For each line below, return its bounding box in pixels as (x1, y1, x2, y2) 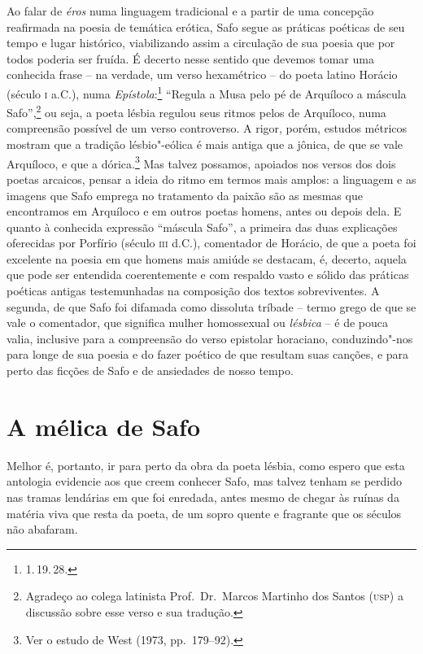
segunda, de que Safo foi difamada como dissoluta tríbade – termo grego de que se (7, 298, 416, 315)
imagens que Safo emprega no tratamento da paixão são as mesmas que (7, 186, 363, 203)
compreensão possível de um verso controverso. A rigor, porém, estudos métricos (7, 120, 408, 137)
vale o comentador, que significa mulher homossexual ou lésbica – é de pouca (7, 314, 388, 331)
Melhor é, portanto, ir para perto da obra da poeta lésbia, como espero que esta (7, 456, 405, 473)
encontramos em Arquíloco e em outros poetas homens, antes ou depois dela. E (7, 203, 402, 220)
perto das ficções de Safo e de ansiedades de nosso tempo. (7, 362, 294, 379)
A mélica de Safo (7, 409, 201, 443)
